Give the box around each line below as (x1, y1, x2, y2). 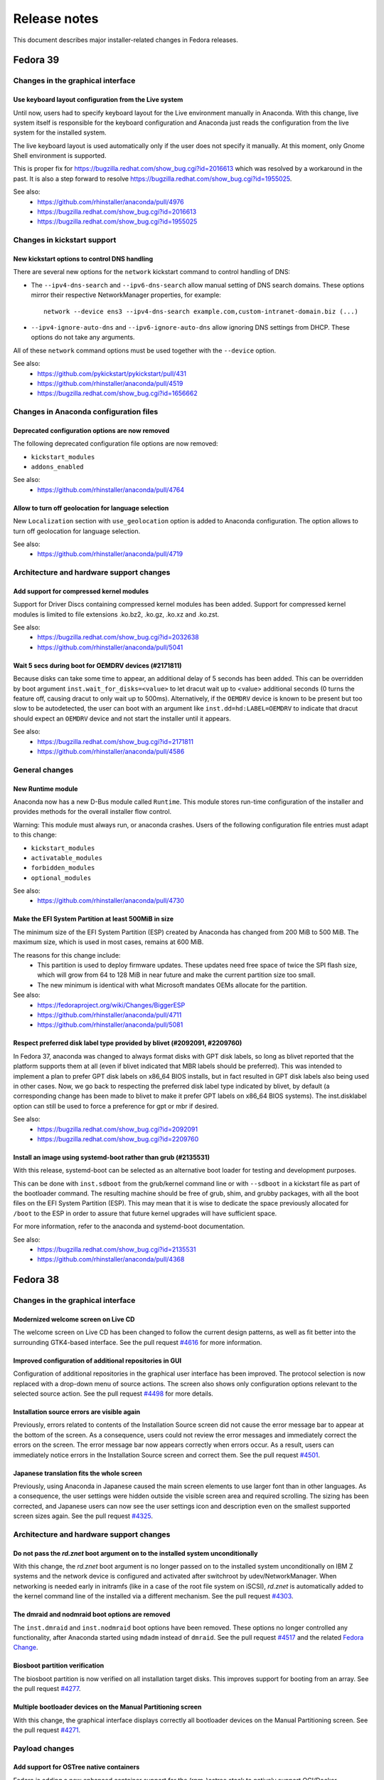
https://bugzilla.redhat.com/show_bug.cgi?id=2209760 (37, 1134, 199, 1143)
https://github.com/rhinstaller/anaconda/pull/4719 (37, 550, 183, 558)
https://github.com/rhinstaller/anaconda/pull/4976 (37, 197, 184, 206)
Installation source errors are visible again (13, 1407, 141, 1416)
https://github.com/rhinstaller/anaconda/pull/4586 (37, 748, 185, 755)
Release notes (13, 11, 99, 26)
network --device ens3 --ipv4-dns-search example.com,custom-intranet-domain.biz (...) (43, 307, 359, 315)
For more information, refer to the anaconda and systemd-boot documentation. (13, 1222, 245, 1231)
